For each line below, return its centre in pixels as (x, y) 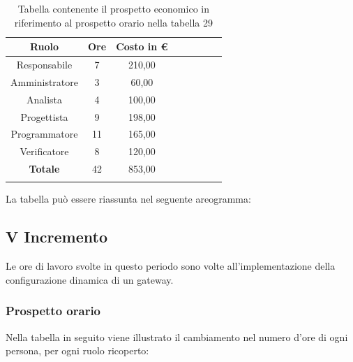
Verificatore (44, 151)
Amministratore (44, 81)
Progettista (44, 116)
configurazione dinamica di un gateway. (90, 279)
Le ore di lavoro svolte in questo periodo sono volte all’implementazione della (171, 266)
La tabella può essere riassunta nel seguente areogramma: (128, 199)
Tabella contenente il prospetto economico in (113, 8)
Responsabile (44, 65)
